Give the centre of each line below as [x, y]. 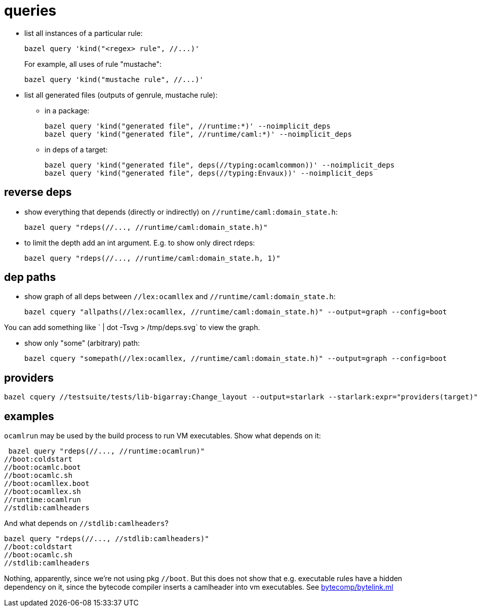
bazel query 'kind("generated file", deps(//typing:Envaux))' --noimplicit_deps [209, 173]
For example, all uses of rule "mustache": [93, 64]
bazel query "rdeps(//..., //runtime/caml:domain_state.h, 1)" [152, 258]
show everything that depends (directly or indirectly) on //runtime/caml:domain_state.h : [181, 212]
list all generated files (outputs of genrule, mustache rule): [121, 95]
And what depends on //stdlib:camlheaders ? [86, 523]
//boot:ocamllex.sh [43, 492]
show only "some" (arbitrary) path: [82, 343]
